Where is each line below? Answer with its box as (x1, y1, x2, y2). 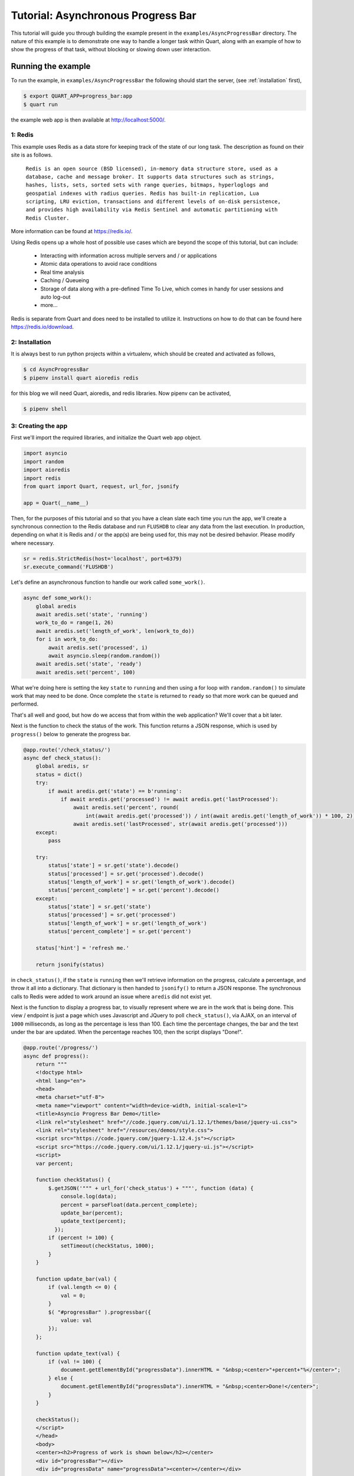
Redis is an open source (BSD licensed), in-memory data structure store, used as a (25, 165, 278, 172)
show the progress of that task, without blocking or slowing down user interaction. (11, 46, 211, 53)
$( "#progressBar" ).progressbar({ (48, 1308, 152, 1315)
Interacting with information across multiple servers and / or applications (40, 252, 217, 259)
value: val (60, 1317, 93, 1324)
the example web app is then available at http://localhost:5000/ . (11, 116, 166, 123)
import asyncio (23, 450, 67, 457)
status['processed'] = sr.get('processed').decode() (48, 870, 204, 877)
